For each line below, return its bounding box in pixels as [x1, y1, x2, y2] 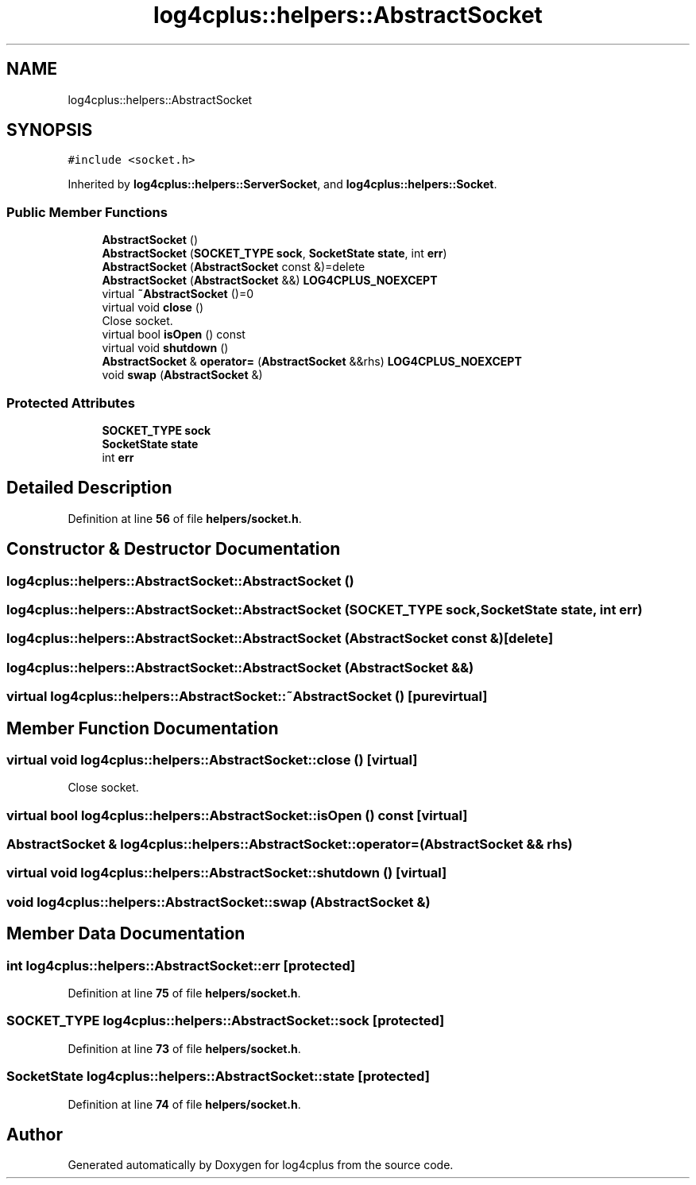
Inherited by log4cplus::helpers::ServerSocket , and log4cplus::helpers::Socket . [68, 177, 497, 192]
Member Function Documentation [6, 718, 279, 738]
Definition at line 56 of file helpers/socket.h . [68, 511, 302, 525]
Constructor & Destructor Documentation [6, 539, 341, 560]
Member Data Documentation [6, 924, 246, 944]
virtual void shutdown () [102, 341, 229, 355]
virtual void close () [102, 300, 204, 315]
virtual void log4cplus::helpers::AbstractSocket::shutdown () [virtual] [6, 865, 447, 881]
